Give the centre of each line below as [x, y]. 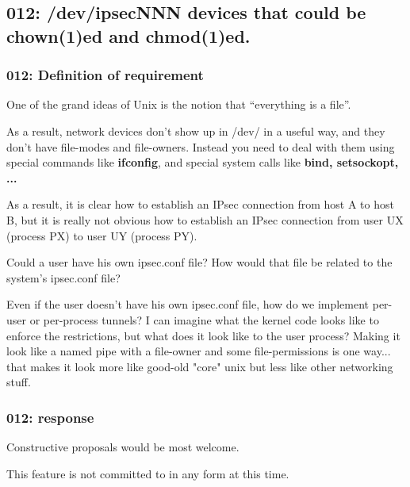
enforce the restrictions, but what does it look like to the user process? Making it [203, 335]
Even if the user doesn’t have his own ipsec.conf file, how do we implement [188, 304]
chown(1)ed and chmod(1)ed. [128, 35]
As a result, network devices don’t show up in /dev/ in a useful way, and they [196, 130]
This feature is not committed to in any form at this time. [148, 473]
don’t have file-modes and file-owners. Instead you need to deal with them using [201, 146]
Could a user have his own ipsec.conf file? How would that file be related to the [199, 262]
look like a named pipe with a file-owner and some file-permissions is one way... [199, 351]
